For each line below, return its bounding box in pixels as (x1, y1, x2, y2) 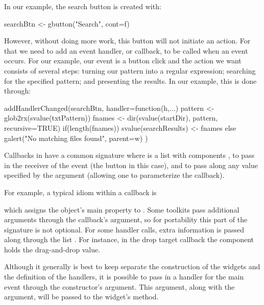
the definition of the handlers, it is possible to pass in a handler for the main (4, 271, 244, 282)
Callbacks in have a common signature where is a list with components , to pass (4, 150, 255, 160)
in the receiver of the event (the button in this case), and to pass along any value (4, 159, 258, 170)
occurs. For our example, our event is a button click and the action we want (4, 55, 242, 66)
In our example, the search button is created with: (4, 1, 161, 11)
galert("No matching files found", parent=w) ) (4, 132, 148, 143)
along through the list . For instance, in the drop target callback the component (4, 234, 254, 245)
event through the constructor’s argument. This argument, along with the (4, 281, 235, 292)
